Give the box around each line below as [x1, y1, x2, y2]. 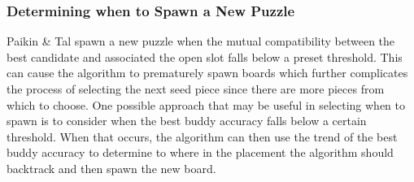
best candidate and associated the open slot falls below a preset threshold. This [7, 48, 403, 65]
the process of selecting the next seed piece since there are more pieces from [7, 80, 385, 97]
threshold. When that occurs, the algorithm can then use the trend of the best [7, 128, 398, 145]
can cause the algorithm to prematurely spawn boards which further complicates [7, 64, 408, 81]
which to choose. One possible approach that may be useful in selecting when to [7, 96, 406, 113]
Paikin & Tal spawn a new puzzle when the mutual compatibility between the [7, 32, 395, 50]
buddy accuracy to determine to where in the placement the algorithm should [7, 144, 394, 161]
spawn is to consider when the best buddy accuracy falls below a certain [7, 112, 367, 129]
